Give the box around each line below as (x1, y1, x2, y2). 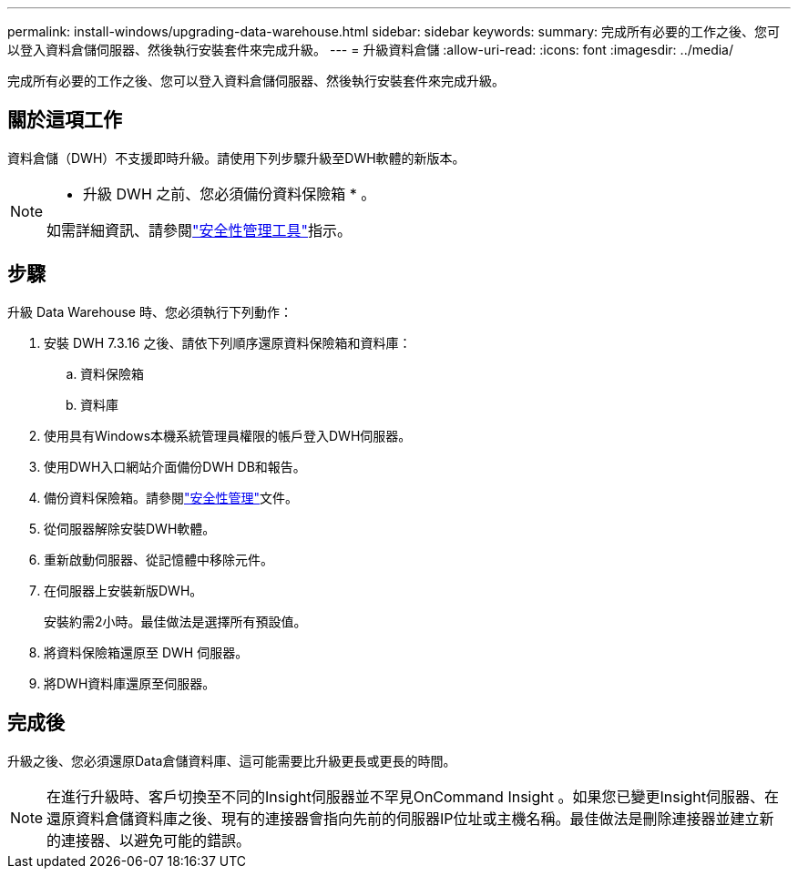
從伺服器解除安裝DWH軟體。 (44, 520, 216, 536)
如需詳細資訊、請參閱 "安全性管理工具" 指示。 (46, 220, 353, 239)
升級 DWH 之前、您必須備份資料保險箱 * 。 (83, 184, 376, 203)
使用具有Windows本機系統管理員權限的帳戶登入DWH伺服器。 (44, 427, 412, 443)
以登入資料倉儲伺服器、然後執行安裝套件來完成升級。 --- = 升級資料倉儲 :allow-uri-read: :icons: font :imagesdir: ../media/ (7, 42, 734, 57)
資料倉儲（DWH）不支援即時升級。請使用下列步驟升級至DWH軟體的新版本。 (7, 149, 465, 166)
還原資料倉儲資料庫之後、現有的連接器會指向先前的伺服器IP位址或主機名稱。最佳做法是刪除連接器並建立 (46, 809, 760, 828)
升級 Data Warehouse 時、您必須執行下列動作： (7, 303, 292, 320)
